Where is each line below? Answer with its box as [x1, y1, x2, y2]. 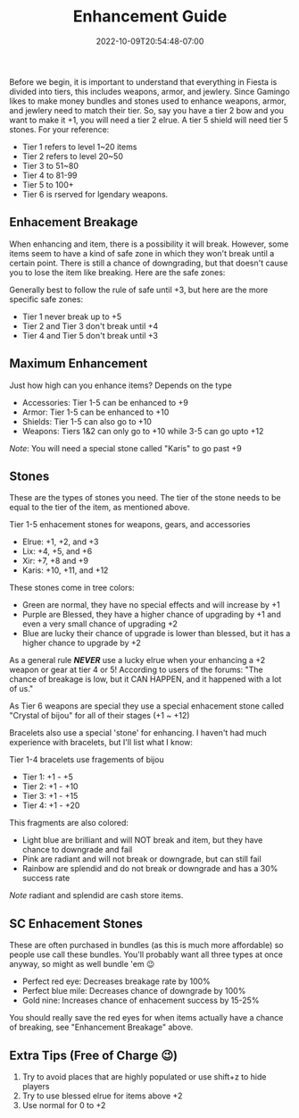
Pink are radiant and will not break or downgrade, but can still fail [21, 853, 262, 864]
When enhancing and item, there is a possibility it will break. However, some [9, 239, 289, 249]
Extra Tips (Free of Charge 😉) [9, 1047, 179, 1063]
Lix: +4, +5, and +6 [21, 546, 93, 557]
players [21, 1081, 50, 1091]
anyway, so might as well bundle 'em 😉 [9, 959, 155, 970]
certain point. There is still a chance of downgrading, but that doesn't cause [9, 257, 288, 268]
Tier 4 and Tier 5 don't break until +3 [21, 330, 159, 340]
